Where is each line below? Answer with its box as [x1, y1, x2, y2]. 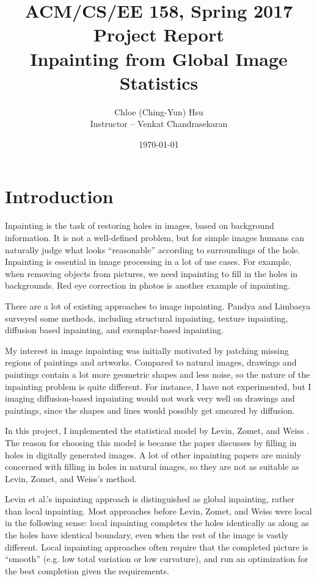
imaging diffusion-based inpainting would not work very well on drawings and [5, 392, 295, 405]
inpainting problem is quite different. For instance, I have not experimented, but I [5, 380, 312, 392]
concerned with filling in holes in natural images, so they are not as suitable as [5, 460, 299, 473]
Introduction [5, 184, 114, 209]
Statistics [119, 70, 199, 95]
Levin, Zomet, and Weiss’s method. [5, 472, 137, 485]
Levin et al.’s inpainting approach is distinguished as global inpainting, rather [5, 493, 295, 505]
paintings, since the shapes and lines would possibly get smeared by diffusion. [5, 403, 295, 416]
